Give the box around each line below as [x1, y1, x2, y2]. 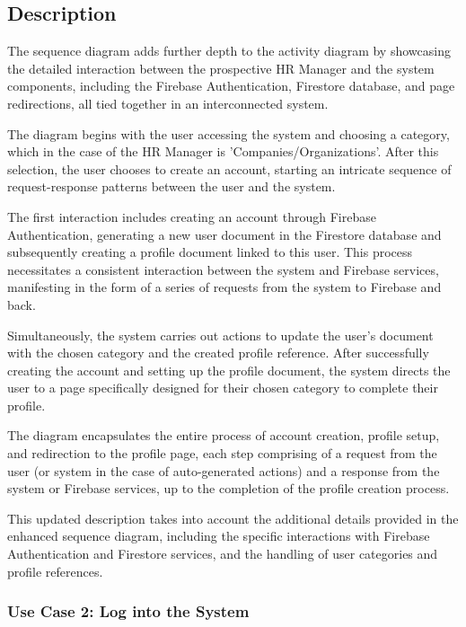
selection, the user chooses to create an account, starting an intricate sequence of [7, 159, 452, 178]
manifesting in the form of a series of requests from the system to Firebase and [7, 278, 442, 296]
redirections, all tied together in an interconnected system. [7, 93, 329, 112]
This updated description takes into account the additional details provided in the [7, 508, 459, 527]
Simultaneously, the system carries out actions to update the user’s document [7, 325, 434, 344]
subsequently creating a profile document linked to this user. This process [7, 243, 413, 261]
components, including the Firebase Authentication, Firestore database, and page [7, 76, 455, 95]
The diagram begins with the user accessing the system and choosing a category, [7, 124, 450, 143]
